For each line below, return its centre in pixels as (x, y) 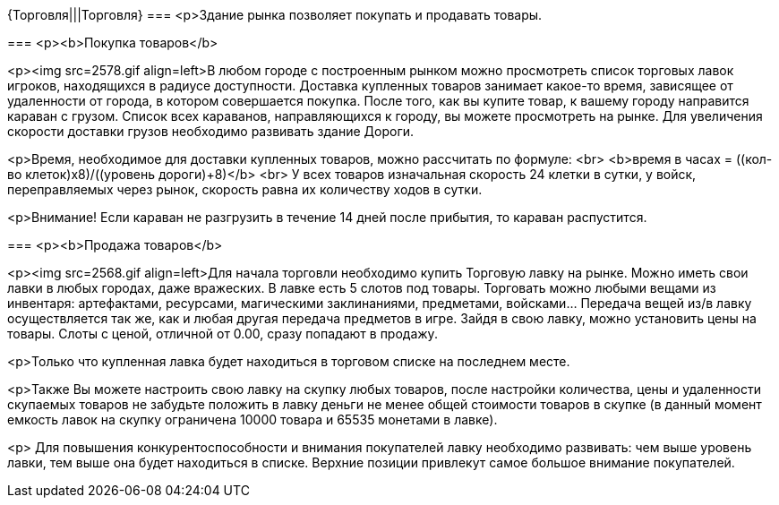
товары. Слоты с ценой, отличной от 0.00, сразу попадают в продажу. (223, 334)
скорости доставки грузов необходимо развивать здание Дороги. (211, 131)
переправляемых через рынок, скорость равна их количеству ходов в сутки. (245, 189)
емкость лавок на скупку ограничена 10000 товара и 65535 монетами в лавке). (253, 419)
